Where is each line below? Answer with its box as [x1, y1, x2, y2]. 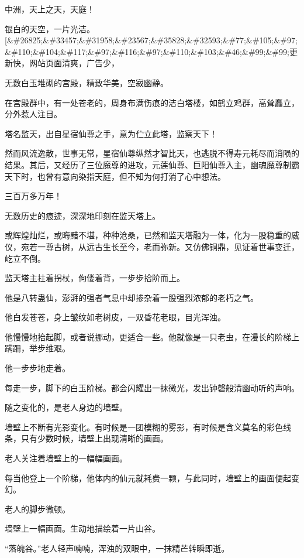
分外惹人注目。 [5, 108, 62, 120]
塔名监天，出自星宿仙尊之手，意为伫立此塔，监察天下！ [5, 127, 217, 139]
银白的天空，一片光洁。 [5, 22, 95, 35]
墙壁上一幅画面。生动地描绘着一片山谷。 [5, 522, 160, 535]
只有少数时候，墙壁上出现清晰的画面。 [20, 432, 168, 444]
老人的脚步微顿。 [5, 502, 70, 515]
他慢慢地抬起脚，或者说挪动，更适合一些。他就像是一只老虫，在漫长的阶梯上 [5, 330, 299, 343]
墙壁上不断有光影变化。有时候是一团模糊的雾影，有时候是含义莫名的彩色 [5, 420, 283, 433]
